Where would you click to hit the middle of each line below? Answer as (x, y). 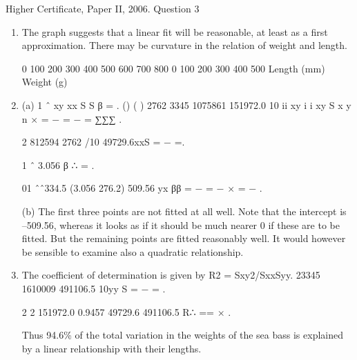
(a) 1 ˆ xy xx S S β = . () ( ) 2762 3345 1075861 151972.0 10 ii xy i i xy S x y (186, 104)
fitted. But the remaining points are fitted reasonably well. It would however (184, 238)
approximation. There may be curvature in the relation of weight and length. (184, 45)
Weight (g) (45, 82)
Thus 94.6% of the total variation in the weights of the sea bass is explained (182, 335)
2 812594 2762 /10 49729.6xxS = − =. (103, 142)
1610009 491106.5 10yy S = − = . (94, 288)
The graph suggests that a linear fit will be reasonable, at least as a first (175, 31)
